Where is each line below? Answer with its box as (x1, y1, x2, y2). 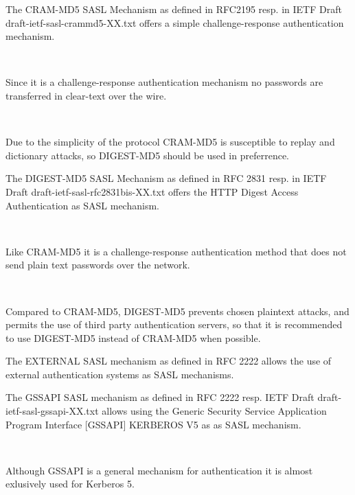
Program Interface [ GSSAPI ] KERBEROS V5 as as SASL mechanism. (5, 417, 301, 431)
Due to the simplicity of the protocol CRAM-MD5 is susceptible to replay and (5, 135, 335, 149)
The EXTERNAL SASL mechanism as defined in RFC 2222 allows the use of (5, 354, 332, 368)
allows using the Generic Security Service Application (102, 404, 327, 418)
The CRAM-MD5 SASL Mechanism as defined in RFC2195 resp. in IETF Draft (5, 2, 342, 16)
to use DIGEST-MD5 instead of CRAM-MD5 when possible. (5, 330, 261, 345)
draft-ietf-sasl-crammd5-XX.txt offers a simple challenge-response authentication (5, 15, 344, 30)
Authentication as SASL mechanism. (5, 198, 159, 212)
